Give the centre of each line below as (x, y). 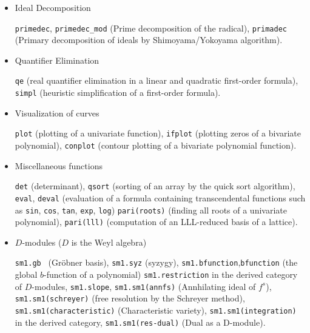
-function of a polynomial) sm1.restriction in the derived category (171, 274)
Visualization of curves (57, 113)
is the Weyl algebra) (109, 242)
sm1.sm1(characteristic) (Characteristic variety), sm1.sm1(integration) (156, 310)
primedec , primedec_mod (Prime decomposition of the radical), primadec (151, 28)
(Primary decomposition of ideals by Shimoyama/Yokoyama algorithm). (149, 40)
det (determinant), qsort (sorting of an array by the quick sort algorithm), (155, 186)
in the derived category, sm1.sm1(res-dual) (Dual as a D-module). (140, 322)
